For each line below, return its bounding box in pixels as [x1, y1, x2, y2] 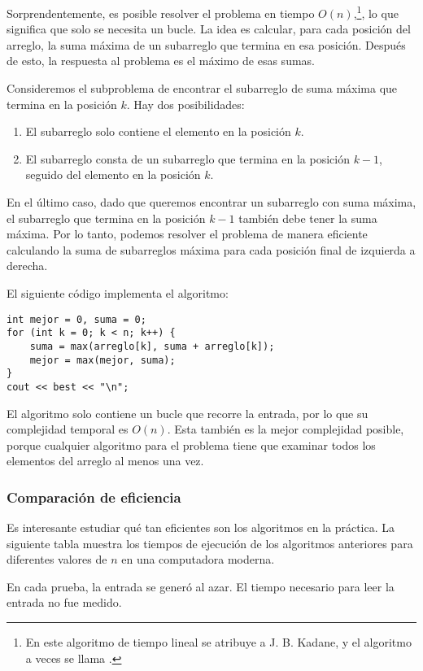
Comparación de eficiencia [7, 486, 181, 507]
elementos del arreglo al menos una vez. [7, 452, 204, 469]
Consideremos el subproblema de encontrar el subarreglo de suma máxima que [7, 80, 398, 97]
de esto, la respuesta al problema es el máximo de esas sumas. [7, 52, 315, 69]
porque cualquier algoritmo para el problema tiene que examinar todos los [7, 436, 376, 453]
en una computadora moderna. [121, 551, 275, 568]
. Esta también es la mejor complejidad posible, [167, 420, 404, 438]
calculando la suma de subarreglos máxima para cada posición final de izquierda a [7, 241, 416, 258]
